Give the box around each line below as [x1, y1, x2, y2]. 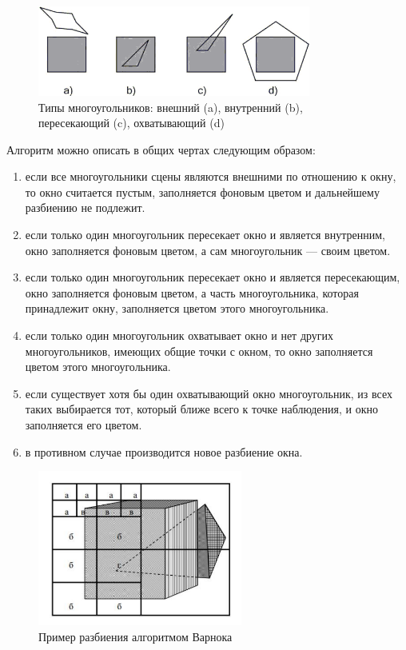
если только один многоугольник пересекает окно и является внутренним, [25, 226, 385, 243]
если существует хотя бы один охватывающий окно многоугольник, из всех [25, 385, 392, 401]
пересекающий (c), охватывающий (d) [38, 114, 225, 131]
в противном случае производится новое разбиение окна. [25, 443, 303, 460]
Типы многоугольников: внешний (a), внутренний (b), [38, 98, 303, 115]
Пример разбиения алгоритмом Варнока [38, 628, 233, 644]
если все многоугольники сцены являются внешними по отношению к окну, [25, 168, 396, 185]
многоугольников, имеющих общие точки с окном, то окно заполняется [25, 342, 373, 359]
